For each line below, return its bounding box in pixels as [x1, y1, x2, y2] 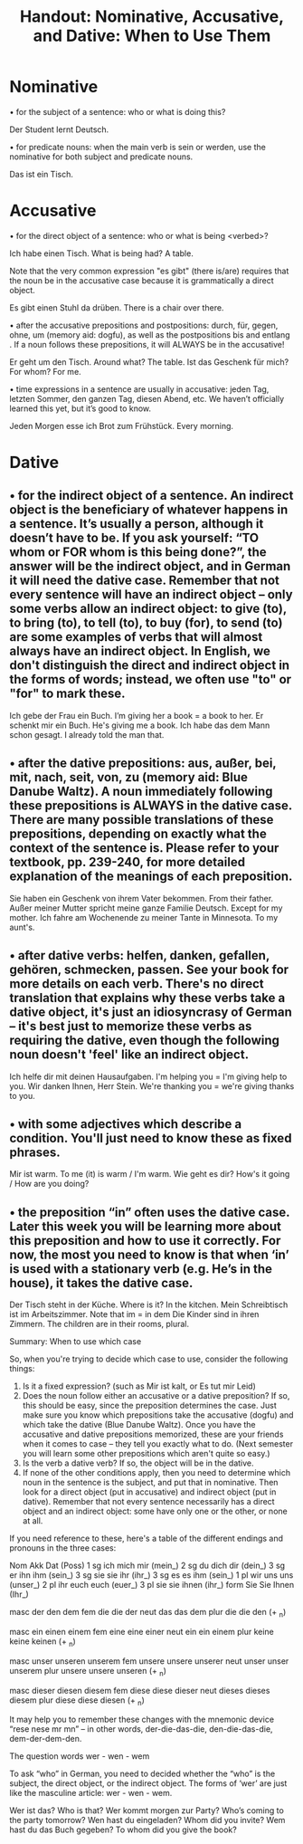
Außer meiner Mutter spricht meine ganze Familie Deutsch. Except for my [9, 903, 283, 913]
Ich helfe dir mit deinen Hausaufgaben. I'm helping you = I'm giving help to [9, 1071, 288, 1082]
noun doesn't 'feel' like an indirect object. [9, 1047, 250, 1063]
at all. [22, 1515, 43, 1526]
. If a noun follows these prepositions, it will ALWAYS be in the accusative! [9, 339, 285, 349]
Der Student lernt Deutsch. [9, 124, 109, 135]
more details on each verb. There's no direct [9, 976, 264, 992]
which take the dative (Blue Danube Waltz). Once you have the [22, 1419, 256, 1430]
